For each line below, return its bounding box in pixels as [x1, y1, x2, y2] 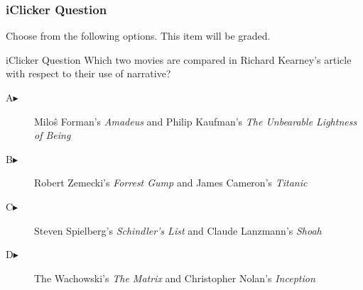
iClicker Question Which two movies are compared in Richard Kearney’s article [6, 52, 352, 67]
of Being [34, 128, 71, 143]
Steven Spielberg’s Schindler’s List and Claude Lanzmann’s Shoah [34, 223, 322, 238]
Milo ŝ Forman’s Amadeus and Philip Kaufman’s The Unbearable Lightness [34, 113, 357, 128]
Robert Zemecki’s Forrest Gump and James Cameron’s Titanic [34, 175, 308, 190]
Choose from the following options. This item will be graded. [6, 28, 271, 43]
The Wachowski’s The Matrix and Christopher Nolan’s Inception [34, 270, 315, 285]
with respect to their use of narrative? [6, 66, 171, 81]
